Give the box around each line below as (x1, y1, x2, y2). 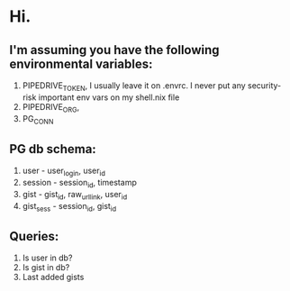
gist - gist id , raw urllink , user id (22, 188, 128, 202)
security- (247, 80, 282, 91)
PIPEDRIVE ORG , (22, 101, 79, 114)
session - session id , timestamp (22, 177, 137, 190)
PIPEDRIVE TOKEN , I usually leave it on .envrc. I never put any (22, 80, 246, 93)
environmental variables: (9, 56, 153, 71)
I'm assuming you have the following (9, 42, 220, 58)
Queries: (9, 228, 59, 244)
